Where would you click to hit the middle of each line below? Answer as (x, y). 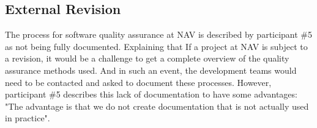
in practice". (28, 118)
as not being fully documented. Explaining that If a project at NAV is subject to (156, 46)
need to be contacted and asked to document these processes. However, (138, 82)
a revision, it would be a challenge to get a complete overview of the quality (147, 58)
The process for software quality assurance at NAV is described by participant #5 (159, 34)
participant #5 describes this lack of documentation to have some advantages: (151, 94)
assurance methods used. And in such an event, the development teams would (151, 70)
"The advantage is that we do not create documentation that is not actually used (157, 106)
